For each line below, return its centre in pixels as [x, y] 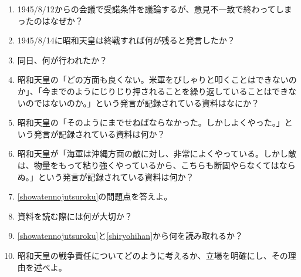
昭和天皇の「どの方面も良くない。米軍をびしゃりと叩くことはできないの [157, 80]
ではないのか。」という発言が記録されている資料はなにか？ [147, 102]
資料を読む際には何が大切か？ [75, 216]
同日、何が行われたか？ [62, 60]
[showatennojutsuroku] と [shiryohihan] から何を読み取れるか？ [130, 236]
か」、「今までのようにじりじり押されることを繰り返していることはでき [153, 91]
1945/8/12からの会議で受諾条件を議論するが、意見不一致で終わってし [150, 9]
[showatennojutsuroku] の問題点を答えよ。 [95, 196]
